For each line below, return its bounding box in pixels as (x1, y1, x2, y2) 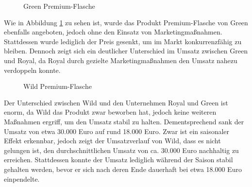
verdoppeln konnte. (4, 65, 61, 75)
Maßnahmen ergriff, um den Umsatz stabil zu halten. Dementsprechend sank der (4, 116, 244, 126)
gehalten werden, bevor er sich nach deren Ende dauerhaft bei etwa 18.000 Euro (4, 164, 242, 174)
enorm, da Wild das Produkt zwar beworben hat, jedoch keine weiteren (4, 107, 217, 117)
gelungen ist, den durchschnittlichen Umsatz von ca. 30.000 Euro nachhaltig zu (4, 145, 239, 155)
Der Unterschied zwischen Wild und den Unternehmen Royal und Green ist (4, 97, 228, 107)
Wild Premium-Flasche (23, 81, 92, 91)
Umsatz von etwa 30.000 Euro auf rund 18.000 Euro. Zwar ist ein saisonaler (4, 126, 230, 136)
